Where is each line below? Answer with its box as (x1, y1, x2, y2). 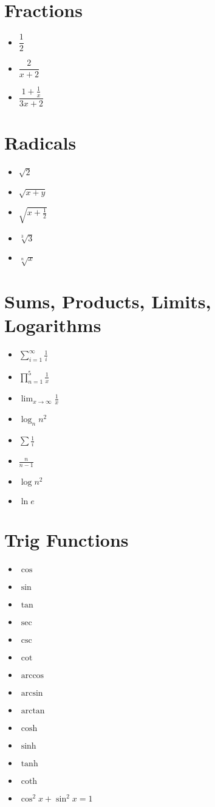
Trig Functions (4, 527, 129, 552)
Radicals (4, 130, 77, 154)
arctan (21, 707, 45, 716)
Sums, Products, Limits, (4, 289, 211, 314)
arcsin (21, 689, 43, 698)
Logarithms (4, 313, 101, 338)
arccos (21, 671, 44, 681)
